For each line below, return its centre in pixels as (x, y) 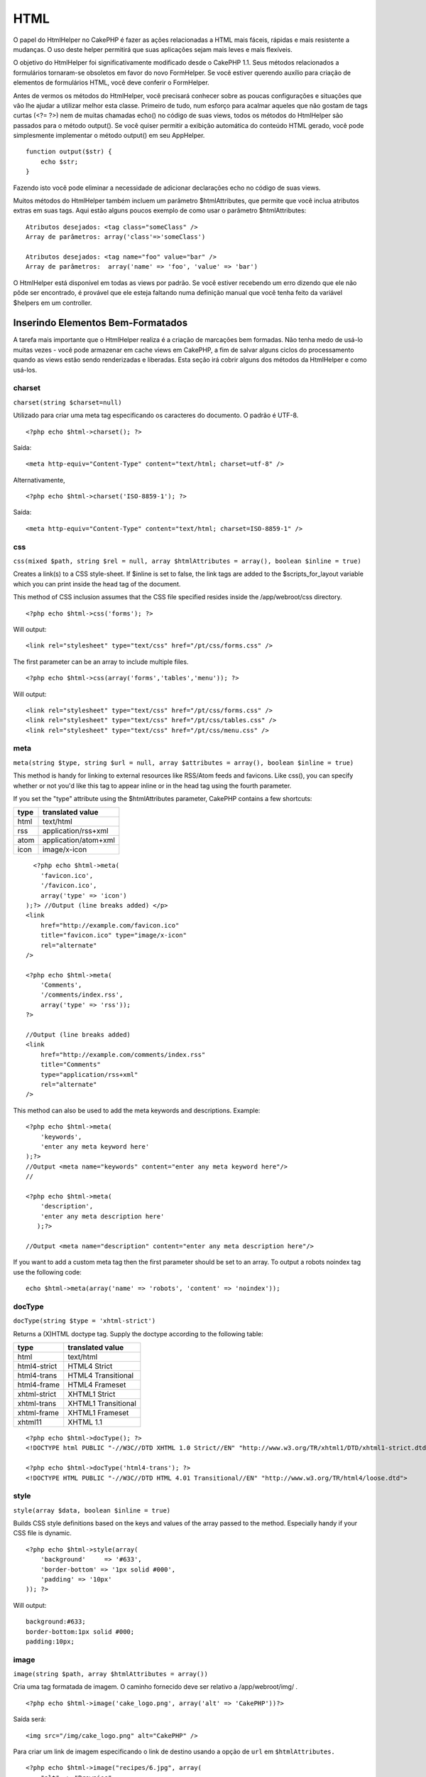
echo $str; (59, 161)
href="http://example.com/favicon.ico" (110, 925)
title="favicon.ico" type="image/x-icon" (114, 935)
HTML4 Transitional (101, 1375)
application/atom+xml (78, 840)
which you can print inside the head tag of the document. (97, 584)
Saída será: (29, 1719)
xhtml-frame (38, 1412)
